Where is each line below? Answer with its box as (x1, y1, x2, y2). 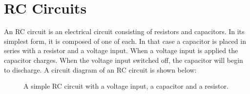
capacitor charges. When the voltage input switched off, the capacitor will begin (4, 55, 243, 65)
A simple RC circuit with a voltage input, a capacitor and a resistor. (23, 81, 229, 91)
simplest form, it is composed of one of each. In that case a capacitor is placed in (4, 36, 246, 46)
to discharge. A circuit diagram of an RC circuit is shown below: (4, 64, 197, 75)
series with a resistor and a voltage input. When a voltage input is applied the (4, 45, 238, 56)
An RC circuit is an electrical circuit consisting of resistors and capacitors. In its (4, 26, 245, 37)
